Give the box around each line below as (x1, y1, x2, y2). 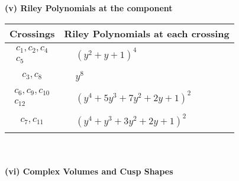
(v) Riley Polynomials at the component (5, 2, 173, 14)
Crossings (9, 26, 55, 40)
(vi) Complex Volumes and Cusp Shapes (5, 164, 173, 177)
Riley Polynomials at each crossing (64, 26, 230, 40)
